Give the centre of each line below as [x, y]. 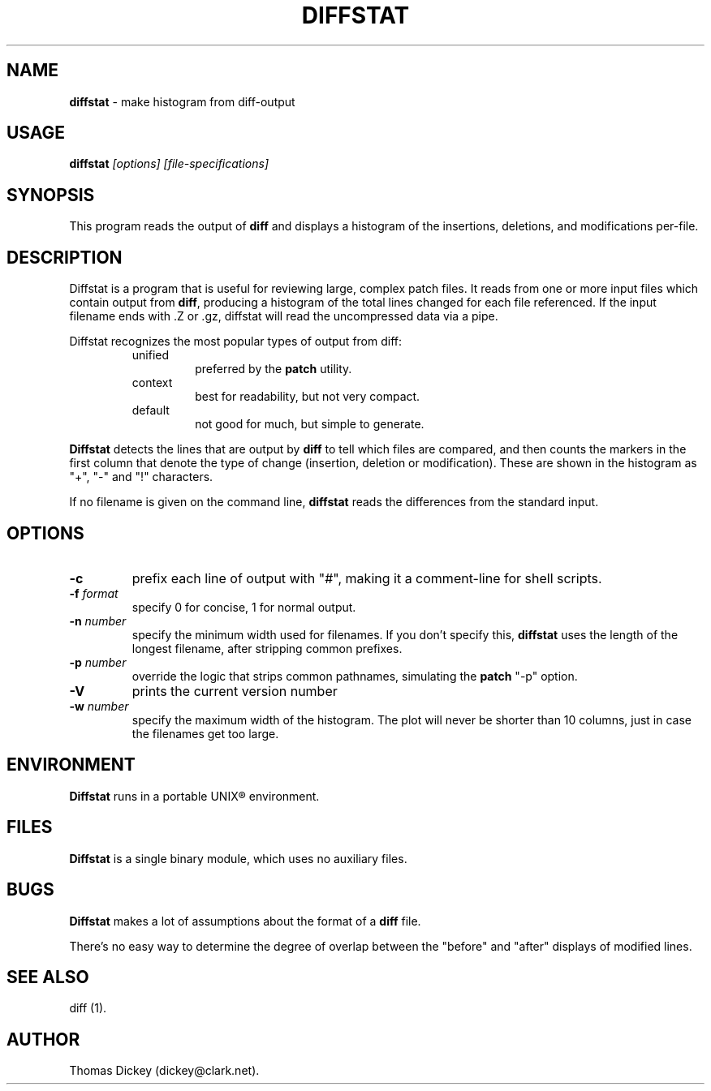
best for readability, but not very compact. [308, 397]
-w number [99, 706]
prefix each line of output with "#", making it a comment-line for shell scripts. [367, 578]
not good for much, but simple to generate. [310, 424]
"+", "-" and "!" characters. [141, 477]
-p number [98, 662]
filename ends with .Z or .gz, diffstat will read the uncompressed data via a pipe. [284, 316]
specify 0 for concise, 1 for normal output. [244, 607]
